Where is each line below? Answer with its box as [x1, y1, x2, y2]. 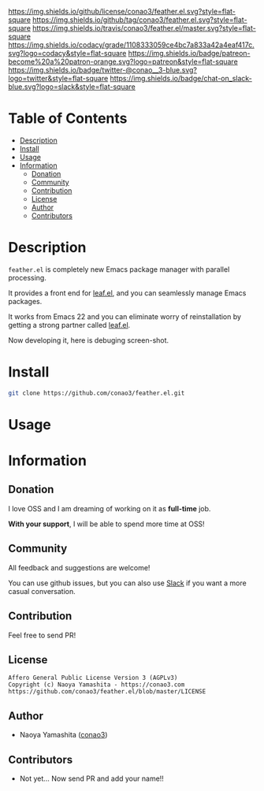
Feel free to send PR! [8, 630, 76, 640]
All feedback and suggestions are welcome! [8, 563, 151, 572]
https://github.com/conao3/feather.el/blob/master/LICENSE [8, 688, 206, 696]
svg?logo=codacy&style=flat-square [8, 49, 127, 58]
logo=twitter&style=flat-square [8, 74, 109, 83]
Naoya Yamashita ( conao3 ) [19, 730, 108, 740]
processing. [8, 273, 47, 282]
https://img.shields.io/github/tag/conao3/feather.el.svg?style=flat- [32, 15, 247, 24]
